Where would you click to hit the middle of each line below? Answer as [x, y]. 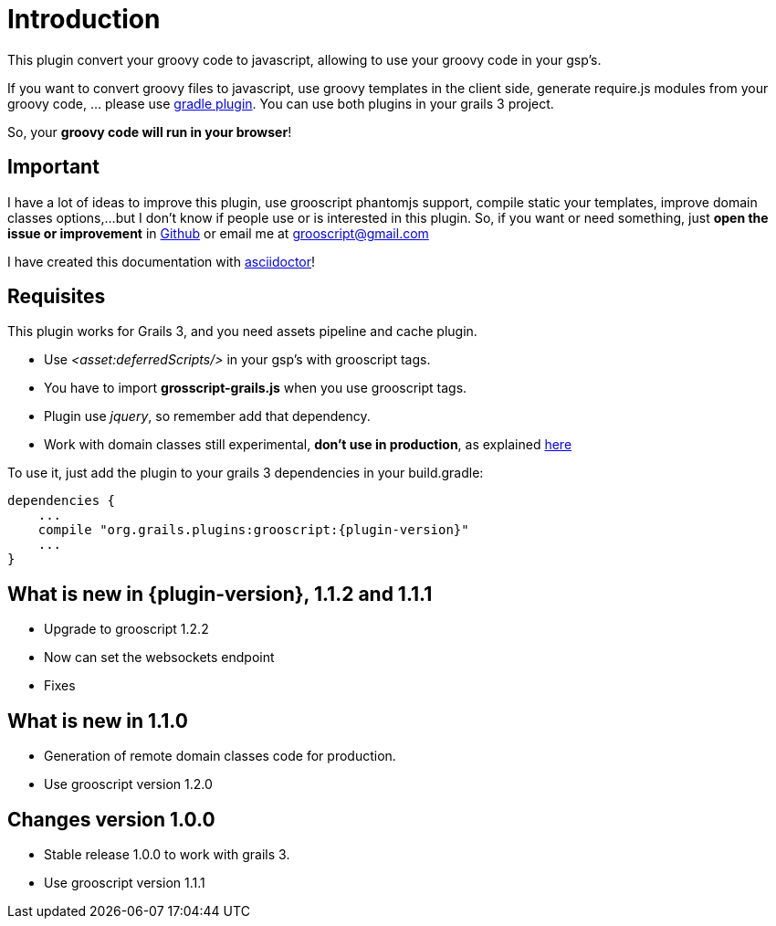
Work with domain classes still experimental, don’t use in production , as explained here [308, 445]
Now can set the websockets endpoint [159, 658]
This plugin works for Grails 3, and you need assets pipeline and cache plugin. [242, 331]
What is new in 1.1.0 [98, 721]
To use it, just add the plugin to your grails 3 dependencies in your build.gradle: [246, 473]
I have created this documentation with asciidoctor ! [162, 261]
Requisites [57, 297]
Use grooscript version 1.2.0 [128, 784]
